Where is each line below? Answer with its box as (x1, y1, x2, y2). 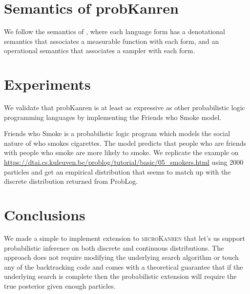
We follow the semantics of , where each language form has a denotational (4, 26, 225, 37)
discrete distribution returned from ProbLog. (4, 176, 138, 186)
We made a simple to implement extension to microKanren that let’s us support (4, 233, 245, 243)
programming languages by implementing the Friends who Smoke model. (4, 112, 222, 122)
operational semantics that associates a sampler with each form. (4, 45, 195, 56)
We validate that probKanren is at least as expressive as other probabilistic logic (4, 102, 245, 113)
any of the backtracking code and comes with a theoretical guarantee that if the (4, 261, 243, 272)
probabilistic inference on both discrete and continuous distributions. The (4, 242, 224, 253)
